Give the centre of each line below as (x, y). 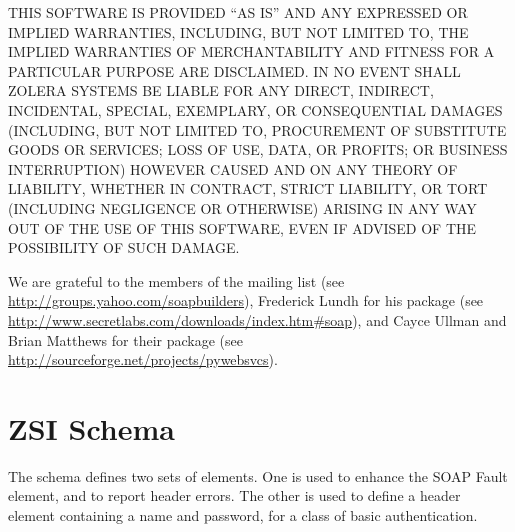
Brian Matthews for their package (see (125, 339)
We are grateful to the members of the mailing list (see (176, 280)
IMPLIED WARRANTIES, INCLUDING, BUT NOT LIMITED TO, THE (238, 31)
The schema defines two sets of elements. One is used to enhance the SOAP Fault (258, 475)
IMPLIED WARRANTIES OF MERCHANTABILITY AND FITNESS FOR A (251, 51)
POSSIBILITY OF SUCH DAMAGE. (124, 247)
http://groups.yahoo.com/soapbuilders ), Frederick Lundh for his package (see (246, 300)
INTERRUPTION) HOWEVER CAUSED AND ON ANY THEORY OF (233, 168)
